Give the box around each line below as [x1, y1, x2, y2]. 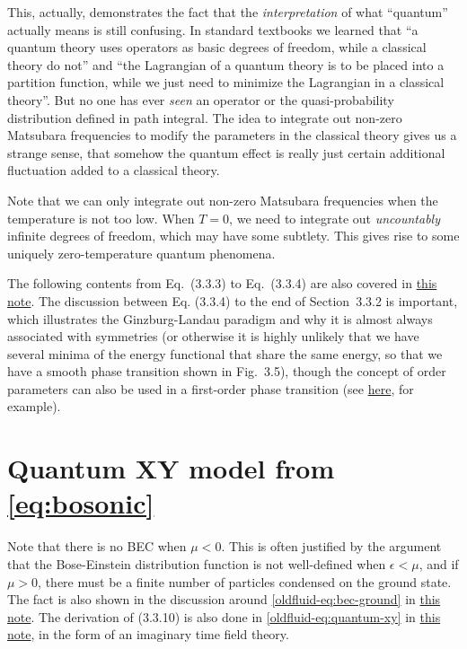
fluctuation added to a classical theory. [7, 161, 220, 180]
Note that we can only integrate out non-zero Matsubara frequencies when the [7, 190, 438, 209]
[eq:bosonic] [7, 485, 154, 522]
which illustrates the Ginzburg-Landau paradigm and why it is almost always [7, 309, 433, 328]
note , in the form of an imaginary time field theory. [7, 625, 289, 644]
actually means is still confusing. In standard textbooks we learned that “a [7, 20, 419, 39]
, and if [419, 554, 459, 573]
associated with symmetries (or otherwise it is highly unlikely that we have [7, 327, 419, 346]
